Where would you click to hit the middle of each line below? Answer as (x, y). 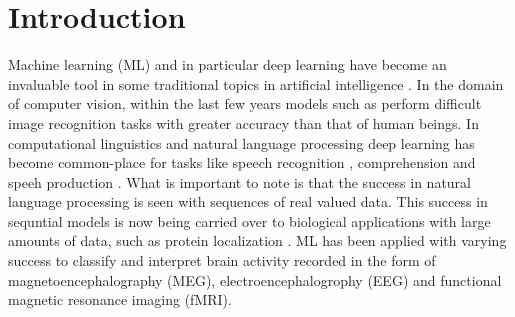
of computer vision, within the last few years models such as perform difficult (245, 103)
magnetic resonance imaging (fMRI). (120, 299)
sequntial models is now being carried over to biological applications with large (249, 220)
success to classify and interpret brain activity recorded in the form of (222, 260)
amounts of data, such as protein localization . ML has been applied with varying (257, 240)
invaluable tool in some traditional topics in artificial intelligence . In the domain (256, 83)
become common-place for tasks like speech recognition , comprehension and (242, 162)
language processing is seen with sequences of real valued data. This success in (248, 201)
